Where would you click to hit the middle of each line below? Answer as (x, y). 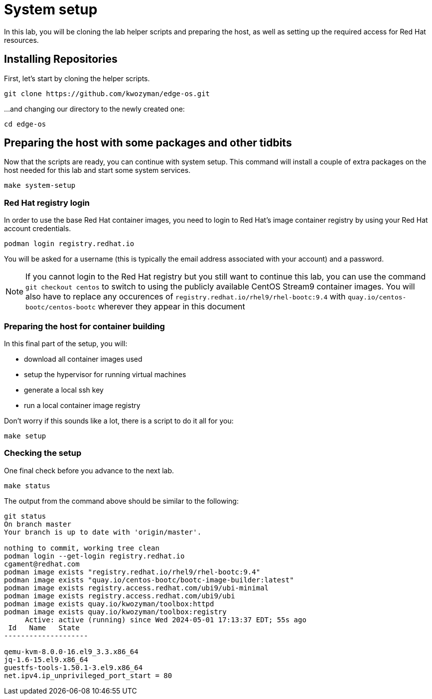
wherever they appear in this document (171, 307)
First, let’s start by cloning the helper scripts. (77, 78)
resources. (21, 40)
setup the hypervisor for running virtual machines (105, 374)
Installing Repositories (61, 59)
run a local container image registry (82, 405)
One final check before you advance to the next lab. (89, 470)
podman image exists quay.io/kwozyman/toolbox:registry (115, 612)
